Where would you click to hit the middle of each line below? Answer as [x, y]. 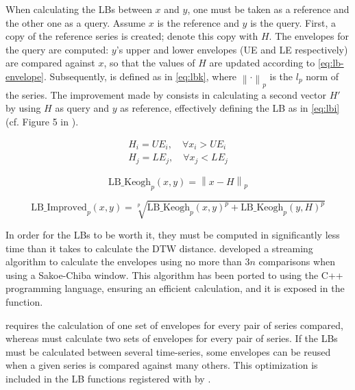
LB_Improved [59, 208]
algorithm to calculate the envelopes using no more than [124, 261]
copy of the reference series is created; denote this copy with [132, 36]
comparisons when [297, 261]
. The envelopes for [309, 36]
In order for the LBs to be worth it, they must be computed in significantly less [173, 235]
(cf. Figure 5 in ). [42, 121]
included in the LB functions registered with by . [108, 379]
